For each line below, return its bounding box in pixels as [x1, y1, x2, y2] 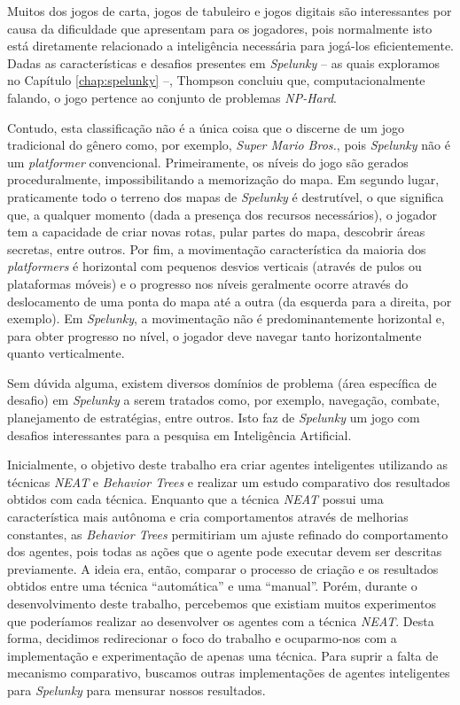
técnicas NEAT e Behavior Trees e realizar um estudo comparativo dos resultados [7, 472, 450, 491]
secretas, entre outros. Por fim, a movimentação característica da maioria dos [7, 239, 426, 258]
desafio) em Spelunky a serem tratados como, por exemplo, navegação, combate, [7, 391, 441, 409]
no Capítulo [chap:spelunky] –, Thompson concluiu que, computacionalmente [7, 71, 425, 89]
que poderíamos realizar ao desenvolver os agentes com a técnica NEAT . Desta [7, 611, 434, 630]
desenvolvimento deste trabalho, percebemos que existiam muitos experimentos [7, 594, 436, 612]
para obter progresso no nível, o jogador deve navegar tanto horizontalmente [7, 326, 422, 345]
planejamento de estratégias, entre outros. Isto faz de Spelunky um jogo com [7, 408, 420, 427]
